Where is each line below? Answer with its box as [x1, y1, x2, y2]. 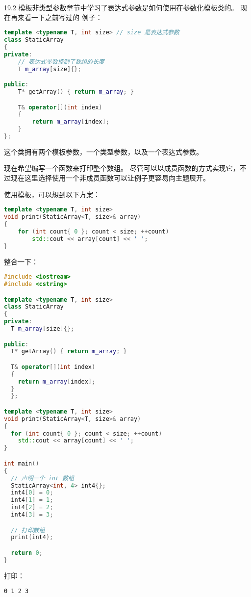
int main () [4, 460, 39, 467]
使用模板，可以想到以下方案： [4, 189, 100, 199]
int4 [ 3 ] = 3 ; [11, 511, 53, 518]
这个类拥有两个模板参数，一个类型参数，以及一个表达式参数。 [4, 146, 203, 156]
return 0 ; [11, 549, 43, 556]
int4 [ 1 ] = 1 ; [11, 496, 53, 504]
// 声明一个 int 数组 [11, 474, 74, 482]
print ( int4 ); [11, 534, 53, 541]
